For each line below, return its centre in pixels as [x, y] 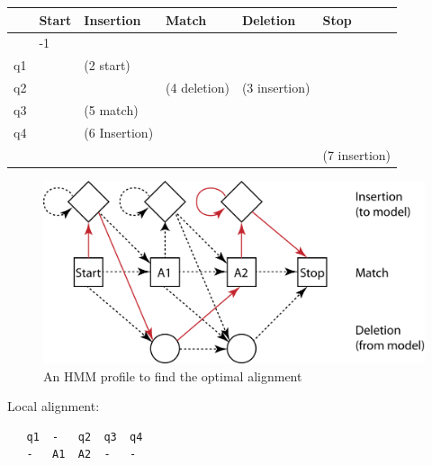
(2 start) [107, 65]
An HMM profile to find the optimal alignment [173, 376]
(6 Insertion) [119, 132]
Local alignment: [54, 406]
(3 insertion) [276, 88]
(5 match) [111, 109]
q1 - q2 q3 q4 [85, 437]
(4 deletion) [198, 88]
